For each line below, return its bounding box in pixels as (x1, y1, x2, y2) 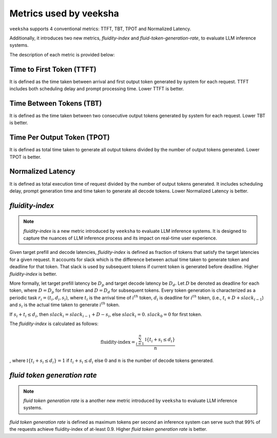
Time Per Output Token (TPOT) (9, 133, 110, 142)
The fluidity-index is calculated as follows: (9, 321, 98, 327)
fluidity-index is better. (9, 271, 57, 277)
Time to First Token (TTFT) (9, 65, 97, 74)
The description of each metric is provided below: (9, 51, 115, 57)
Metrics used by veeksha (9, 8, 119, 19)
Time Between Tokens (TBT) (9, 99, 102, 108)
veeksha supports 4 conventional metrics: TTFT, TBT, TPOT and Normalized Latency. (9, 26, 191, 32)
